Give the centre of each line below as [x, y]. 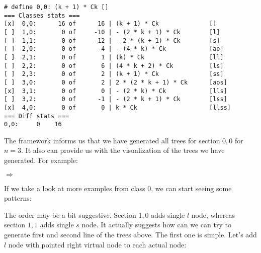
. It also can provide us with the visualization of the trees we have [123, 150]
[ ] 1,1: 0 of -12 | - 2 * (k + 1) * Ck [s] [112, 40]
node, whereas [213, 215]
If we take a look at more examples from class [75, 188]
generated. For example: [41, 160]
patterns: [18, 198]
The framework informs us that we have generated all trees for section [112, 140]
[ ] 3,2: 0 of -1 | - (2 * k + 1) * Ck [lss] [116, 99]
